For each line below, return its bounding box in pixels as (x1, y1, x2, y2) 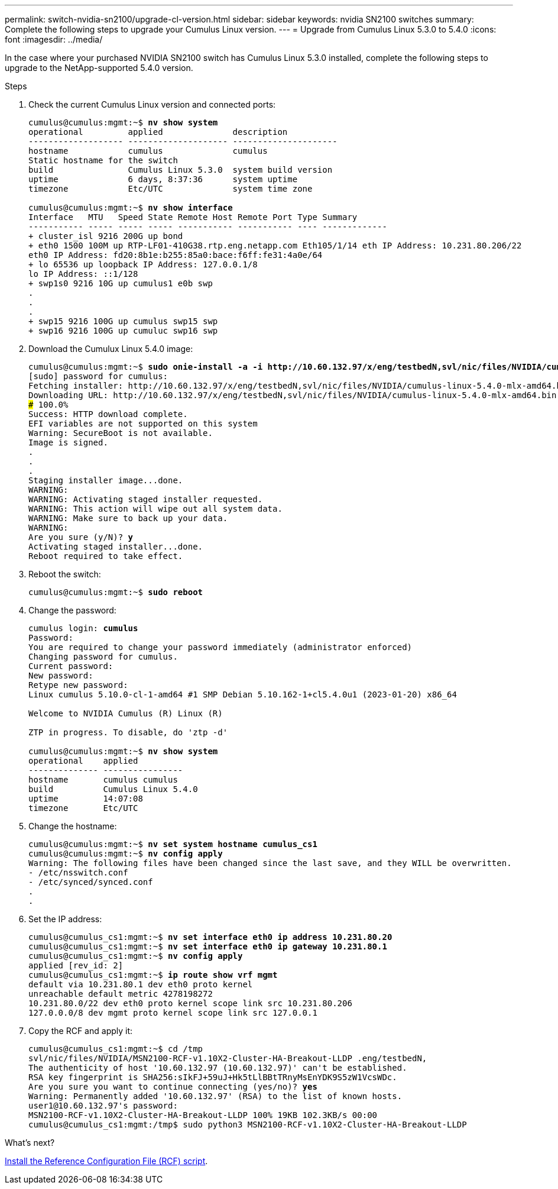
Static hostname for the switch (28, 156, 178, 165)
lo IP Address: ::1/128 (28, 269, 138, 279)
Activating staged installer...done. (28, 542, 203, 551)
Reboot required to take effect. (28, 551, 183, 561)
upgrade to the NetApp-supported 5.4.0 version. (5, 63, 193, 73)
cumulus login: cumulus (28, 623, 138, 633)
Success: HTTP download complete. (28, 409, 188, 419)
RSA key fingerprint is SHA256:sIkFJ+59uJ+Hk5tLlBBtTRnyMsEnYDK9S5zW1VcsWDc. (28, 1072, 397, 1082)
